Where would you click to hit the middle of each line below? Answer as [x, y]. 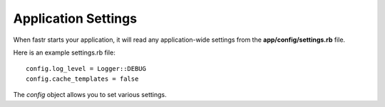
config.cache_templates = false [82, 79]
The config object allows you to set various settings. [90, 95]
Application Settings [75, 18]
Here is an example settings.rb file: [64, 52]
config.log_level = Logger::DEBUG [86, 69]
